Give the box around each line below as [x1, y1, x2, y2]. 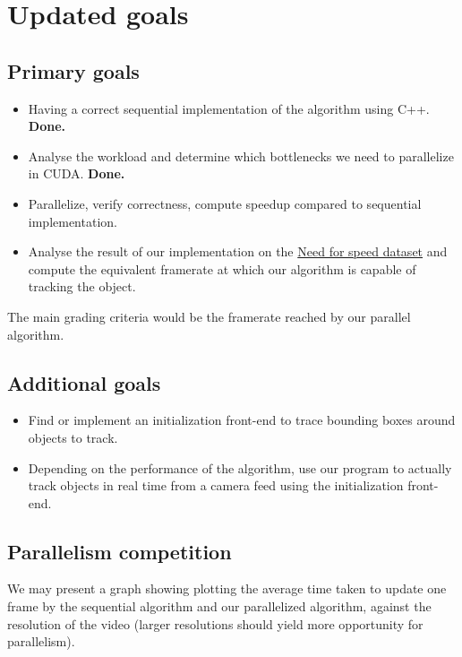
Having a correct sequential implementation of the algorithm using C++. [28, 99, 430, 117]
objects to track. [28, 428, 118, 446]
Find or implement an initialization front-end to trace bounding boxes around [28, 411, 456, 429]
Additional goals [7, 368, 161, 396]
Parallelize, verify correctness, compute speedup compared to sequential [28, 194, 422, 212]
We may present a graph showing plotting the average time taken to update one [7, 579, 447, 598]
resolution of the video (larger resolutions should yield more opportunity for [7, 614, 423, 633]
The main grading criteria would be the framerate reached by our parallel [7, 307, 411, 325]
